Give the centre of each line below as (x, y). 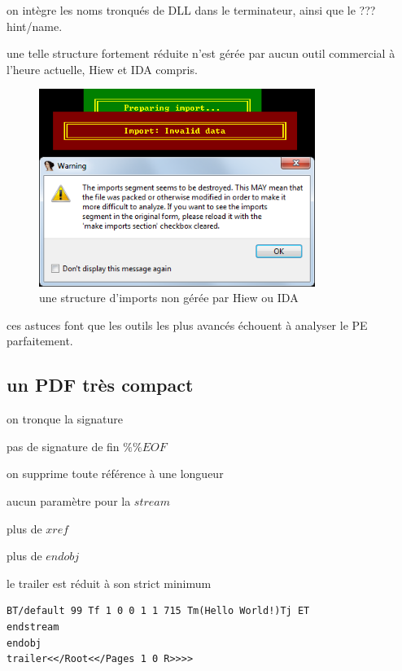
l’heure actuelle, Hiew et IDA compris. (102, 69)
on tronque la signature (65, 419)
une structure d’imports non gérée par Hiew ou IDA (169, 298)
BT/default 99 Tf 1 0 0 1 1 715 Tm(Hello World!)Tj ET (158, 611)
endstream (33, 627)
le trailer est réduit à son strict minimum (109, 583)
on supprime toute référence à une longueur (115, 474)
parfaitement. (40, 341)
